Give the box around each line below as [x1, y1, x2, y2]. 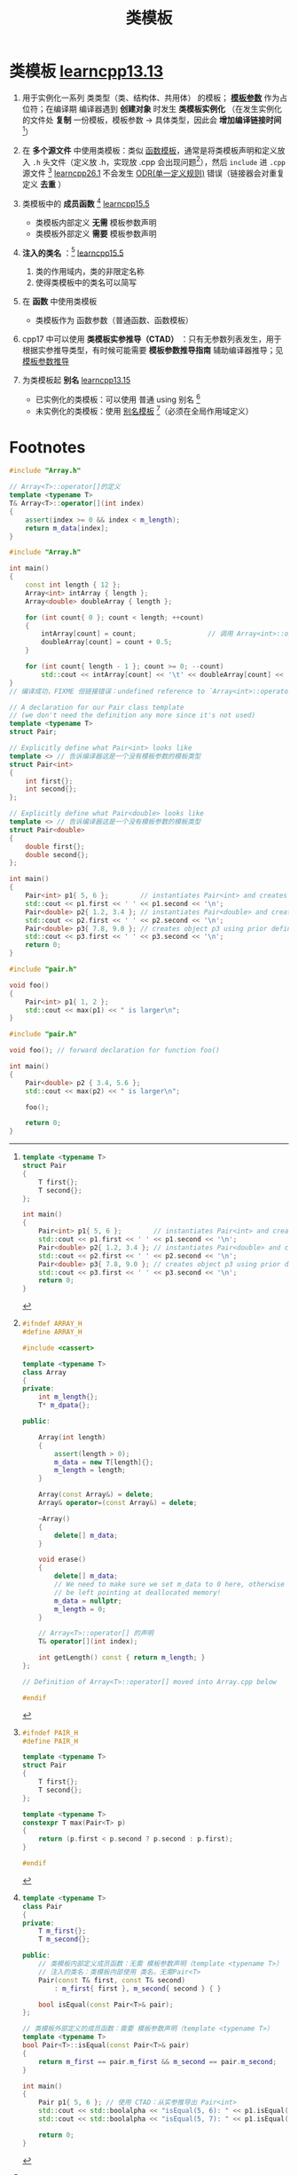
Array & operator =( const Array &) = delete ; [38, 1499, 198, 1508]
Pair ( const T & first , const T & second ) [38, 1975, 186, 1984]
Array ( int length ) [38, 1432, 106, 1442]
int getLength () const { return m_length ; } [38, 1653, 206, 1662]
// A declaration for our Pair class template [9, 703, 184, 712]
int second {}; [25, 784, 77, 794]
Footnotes [9, 437, 86, 457]
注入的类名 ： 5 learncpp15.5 [21, 246, 124, 258]
